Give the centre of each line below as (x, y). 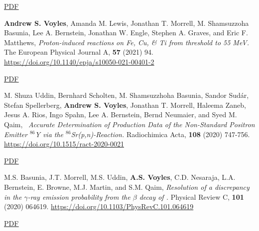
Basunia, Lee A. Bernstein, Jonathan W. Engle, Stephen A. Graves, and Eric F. (126, 33)
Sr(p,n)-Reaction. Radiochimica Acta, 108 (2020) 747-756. (160, 134)
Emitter (16, 134)
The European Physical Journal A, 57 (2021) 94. (79, 52)
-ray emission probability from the (79, 196)
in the (13, 196)
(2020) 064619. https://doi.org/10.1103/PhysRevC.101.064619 (99, 206)
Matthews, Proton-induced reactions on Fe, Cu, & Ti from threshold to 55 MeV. (127, 42)
